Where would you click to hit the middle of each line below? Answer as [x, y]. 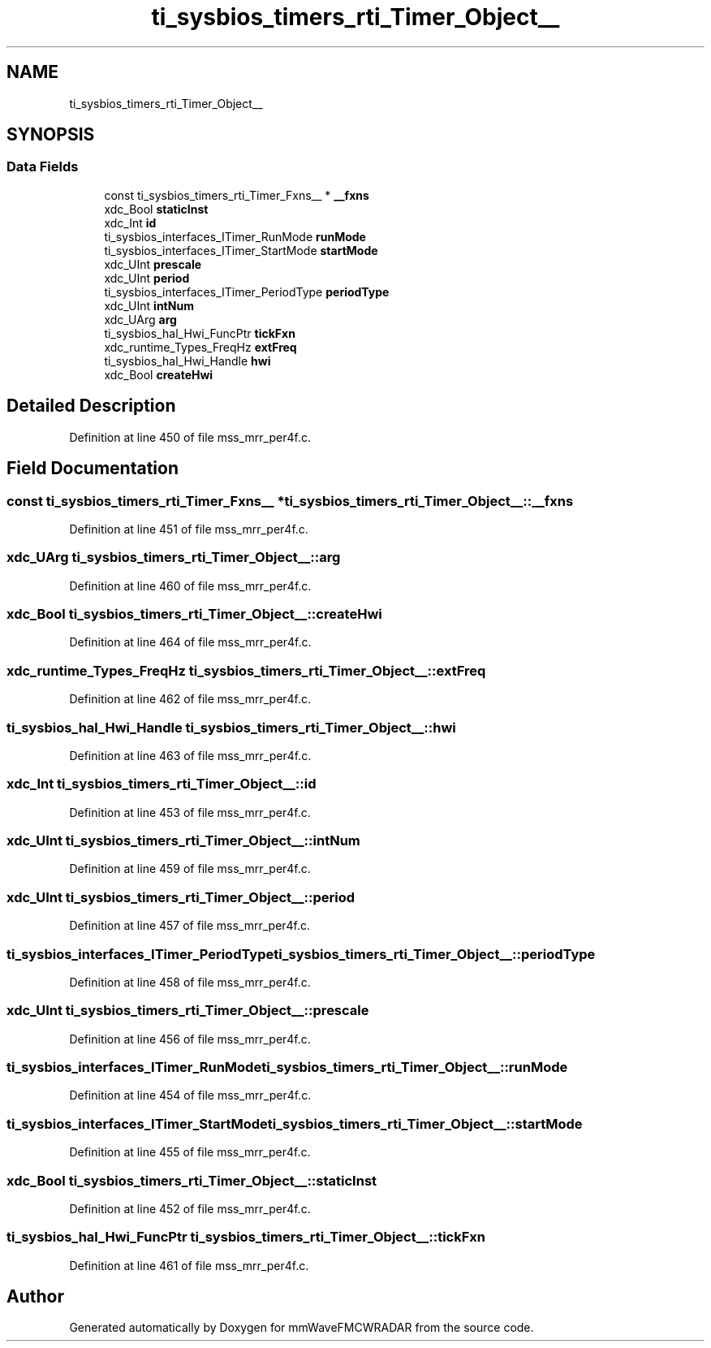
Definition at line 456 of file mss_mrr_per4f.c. [190, 1039]
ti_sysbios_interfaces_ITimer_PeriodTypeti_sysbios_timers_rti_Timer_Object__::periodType [301, 954]
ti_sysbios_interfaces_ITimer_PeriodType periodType [247, 292]
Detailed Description [91, 406]
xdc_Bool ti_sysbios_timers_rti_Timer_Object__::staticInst [192, 1180]
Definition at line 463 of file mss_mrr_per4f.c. [190, 755]
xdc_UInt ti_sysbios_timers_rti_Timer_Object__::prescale [188, 1011]
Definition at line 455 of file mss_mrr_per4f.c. [190, 1152]
